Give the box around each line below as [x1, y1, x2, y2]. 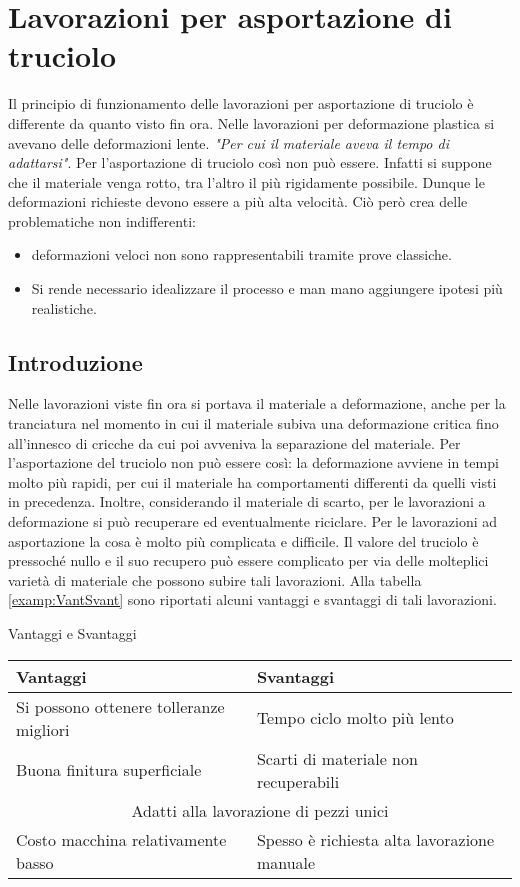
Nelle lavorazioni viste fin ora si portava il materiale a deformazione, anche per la [8, 393, 506, 414]
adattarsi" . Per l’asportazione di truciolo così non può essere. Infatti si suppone [8, 152, 492, 173]
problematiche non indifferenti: [8, 210, 196, 231]
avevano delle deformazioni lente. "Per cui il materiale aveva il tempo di [8, 132, 449, 153]
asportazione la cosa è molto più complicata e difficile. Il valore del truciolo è [8, 530, 479, 551]
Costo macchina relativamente [16, 827, 227, 851]
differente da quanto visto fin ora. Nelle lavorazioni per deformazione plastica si [8, 112, 495, 133]
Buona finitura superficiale [16, 758, 202, 782]
